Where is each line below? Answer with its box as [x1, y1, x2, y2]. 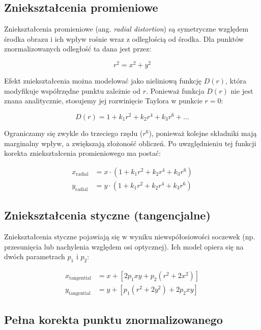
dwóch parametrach [4, 251, 65, 262]
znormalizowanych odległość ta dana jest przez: [4, 43, 152, 54]
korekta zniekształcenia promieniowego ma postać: [4, 148, 161, 158]
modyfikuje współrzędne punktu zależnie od [4, 85, 141, 96]
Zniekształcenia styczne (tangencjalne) [4, 207, 211, 223]
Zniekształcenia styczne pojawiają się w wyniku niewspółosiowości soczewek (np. [4, 231, 255, 241]
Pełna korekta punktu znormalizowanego [4, 312, 223, 327]
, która [225, 75, 246, 86]
